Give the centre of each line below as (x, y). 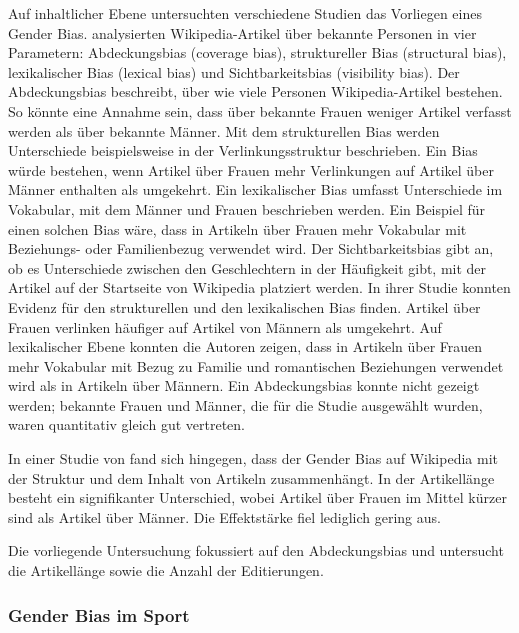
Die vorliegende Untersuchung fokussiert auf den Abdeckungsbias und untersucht (256, 550)
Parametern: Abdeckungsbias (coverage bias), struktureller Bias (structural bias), (257, 52)
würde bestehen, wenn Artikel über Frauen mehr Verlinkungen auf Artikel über (251, 169)
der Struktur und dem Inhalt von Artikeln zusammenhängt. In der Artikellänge (251, 477)
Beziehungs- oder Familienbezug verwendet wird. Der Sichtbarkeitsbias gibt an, (251, 248)
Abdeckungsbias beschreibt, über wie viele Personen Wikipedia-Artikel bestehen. (255, 91)
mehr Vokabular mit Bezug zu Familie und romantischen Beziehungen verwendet (256, 365)
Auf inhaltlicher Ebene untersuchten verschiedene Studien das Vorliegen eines (245, 13)
